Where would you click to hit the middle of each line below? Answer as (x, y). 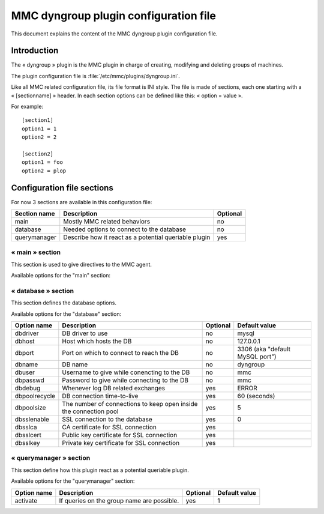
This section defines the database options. (64, 303)
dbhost (25, 341)
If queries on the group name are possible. (119, 500)
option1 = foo (42, 162)
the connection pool (90, 411)
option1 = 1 (39, 128)
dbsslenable (32, 419)
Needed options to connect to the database (124, 229)
